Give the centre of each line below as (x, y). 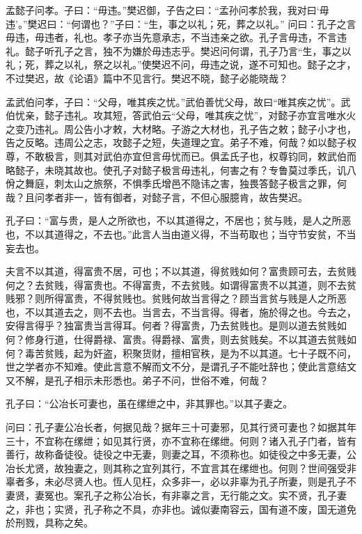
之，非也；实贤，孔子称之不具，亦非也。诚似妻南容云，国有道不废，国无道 (176, 509)
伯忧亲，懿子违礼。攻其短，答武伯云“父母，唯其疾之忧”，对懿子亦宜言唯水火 (181, 115)
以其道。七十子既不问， (302, 353)
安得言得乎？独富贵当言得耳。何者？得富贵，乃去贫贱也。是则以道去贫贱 (171, 325)
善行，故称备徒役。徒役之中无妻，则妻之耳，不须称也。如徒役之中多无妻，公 (181, 454)
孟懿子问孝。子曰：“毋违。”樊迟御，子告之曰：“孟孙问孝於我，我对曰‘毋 (167, 10)
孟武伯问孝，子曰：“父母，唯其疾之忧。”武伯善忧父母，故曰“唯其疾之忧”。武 (178, 101)
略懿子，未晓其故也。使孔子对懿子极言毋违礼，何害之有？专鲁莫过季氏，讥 (176, 170)
